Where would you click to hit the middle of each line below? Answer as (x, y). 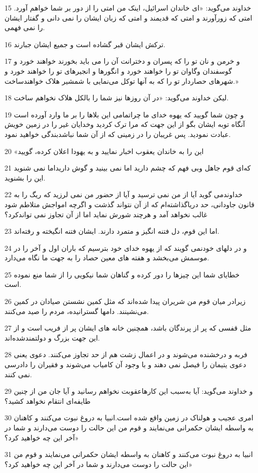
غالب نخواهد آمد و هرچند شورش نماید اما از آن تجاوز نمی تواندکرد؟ (106, 214)
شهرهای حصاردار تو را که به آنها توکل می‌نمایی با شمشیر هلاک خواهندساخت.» (121, 81)
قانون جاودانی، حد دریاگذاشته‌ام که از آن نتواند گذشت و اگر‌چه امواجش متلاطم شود (130, 204)
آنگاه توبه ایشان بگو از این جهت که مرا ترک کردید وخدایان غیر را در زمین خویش (125, 124)
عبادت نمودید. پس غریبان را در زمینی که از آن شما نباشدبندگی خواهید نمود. (118, 134)
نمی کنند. (18, 374)
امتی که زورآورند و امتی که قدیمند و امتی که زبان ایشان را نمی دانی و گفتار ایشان (128, 17)
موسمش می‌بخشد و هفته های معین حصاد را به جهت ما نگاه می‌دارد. (107, 258)
